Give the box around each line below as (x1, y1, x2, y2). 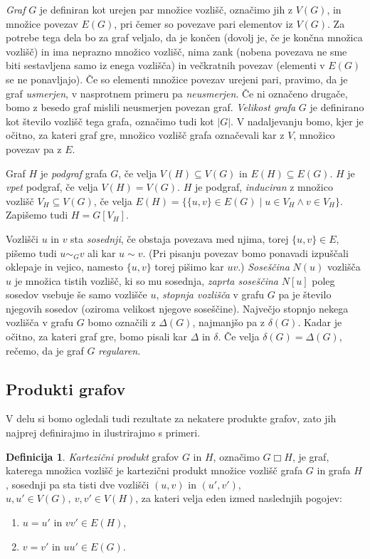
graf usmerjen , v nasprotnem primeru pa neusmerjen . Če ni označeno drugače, (6, 85, 348, 100)
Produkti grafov (6, 377, 126, 399)
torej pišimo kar (154, 259, 224, 274)
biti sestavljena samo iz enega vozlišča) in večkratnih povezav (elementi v (6, 58, 325, 73)
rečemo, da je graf (6, 343, 84, 357)
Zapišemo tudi (6, 207, 68, 222)
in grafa (317, 463, 351, 478)
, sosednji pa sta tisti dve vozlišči (6, 476, 149, 491)
